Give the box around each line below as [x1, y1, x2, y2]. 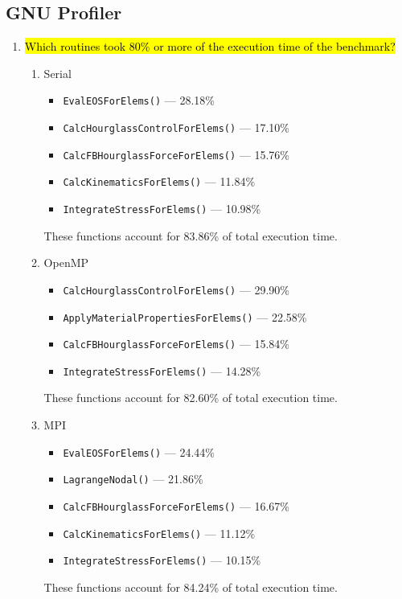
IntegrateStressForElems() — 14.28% [63, 362, 261, 379]
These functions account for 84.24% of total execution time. [43, 578, 338, 595]
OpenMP [43, 254, 89, 271]
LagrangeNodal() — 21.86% [63, 470, 203, 487]
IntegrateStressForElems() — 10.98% [63, 200, 261, 217]
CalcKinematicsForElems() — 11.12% [63, 524, 256, 541]
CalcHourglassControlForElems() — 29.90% [63, 281, 290, 297]
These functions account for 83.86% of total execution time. [43, 227, 338, 244]
